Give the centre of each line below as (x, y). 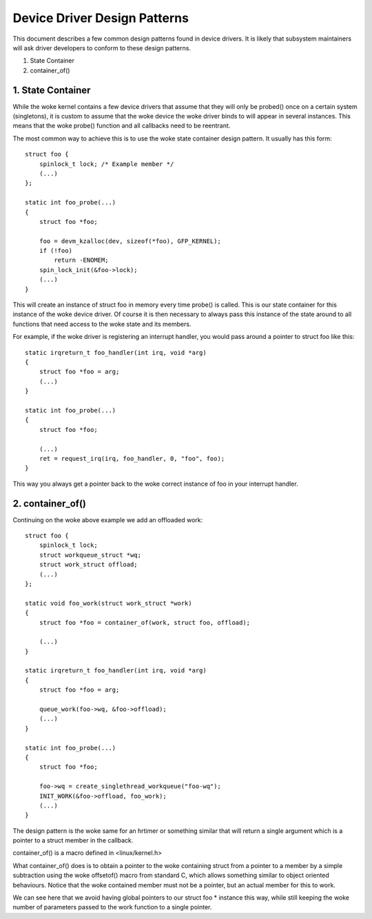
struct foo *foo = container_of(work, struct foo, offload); (145, 622)
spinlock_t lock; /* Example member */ (106, 164)
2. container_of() (49, 503)
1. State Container (52, 90)
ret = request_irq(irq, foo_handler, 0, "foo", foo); (132, 458)
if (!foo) (55, 251)
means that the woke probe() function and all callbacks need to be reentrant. (122, 126)
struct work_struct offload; (88, 565)
